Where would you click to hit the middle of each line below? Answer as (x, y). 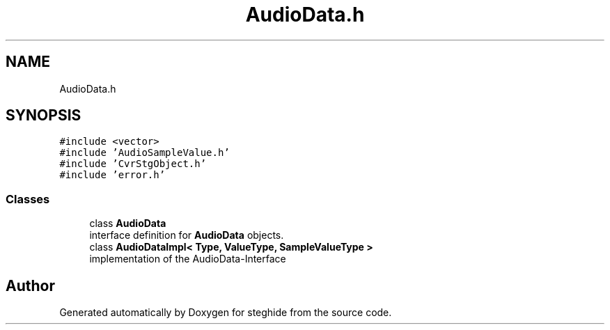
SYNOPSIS (44, 116)
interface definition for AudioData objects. (187, 235)
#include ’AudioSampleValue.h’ (144, 153)
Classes (28, 199)
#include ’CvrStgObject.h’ (133, 164)
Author (30, 285)
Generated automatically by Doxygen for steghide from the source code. (226, 313)
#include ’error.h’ (112, 175)
